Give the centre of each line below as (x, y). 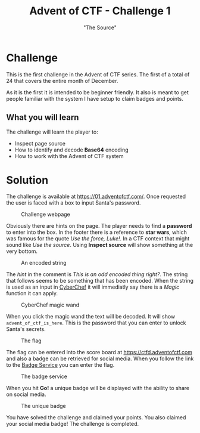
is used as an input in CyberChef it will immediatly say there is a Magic (93, 287)
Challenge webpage (46, 214)
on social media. (26, 394)
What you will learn (43, 117)
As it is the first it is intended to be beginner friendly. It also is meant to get (97, 92)
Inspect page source (40, 143)
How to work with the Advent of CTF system (69, 156)
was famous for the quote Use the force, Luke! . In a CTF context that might (98, 239)
